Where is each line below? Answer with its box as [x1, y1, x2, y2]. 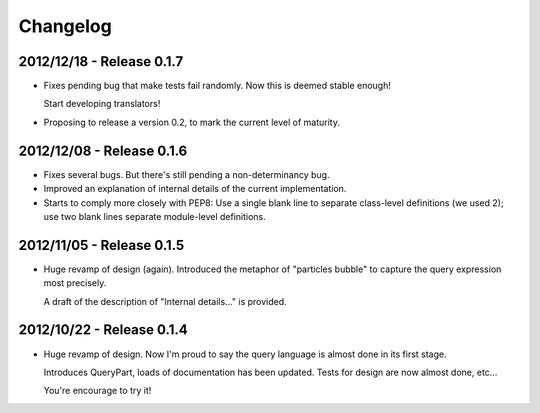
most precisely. [43, 277, 107, 289]
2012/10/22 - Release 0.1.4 [18, 321, 189, 339]
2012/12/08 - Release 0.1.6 [18, 142, 188, 159]
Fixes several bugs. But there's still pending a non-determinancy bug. [43, 168, 330, 180]
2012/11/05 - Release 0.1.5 [18, 236, 185, 254]
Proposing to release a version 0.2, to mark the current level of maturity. [43, 116, 340, 128]
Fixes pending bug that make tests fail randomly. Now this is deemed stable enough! [43, 80, 392, 92]
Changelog [18, 15, 112, 37]
